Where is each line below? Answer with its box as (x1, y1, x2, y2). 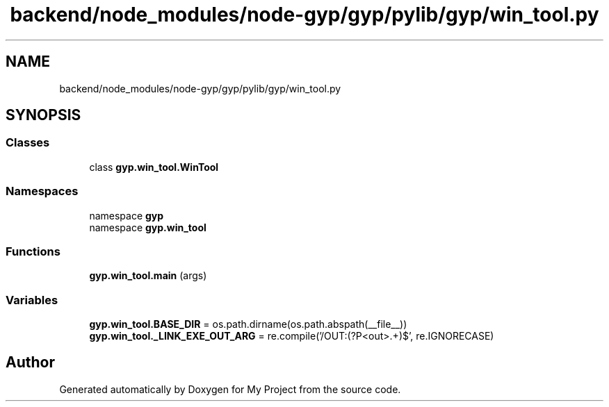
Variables (6, 292, 58, 307)
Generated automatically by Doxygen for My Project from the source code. (59, 383, 401, 395)
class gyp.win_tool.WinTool (89, 160, 219, 173)
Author (6, 354, 55, 372)
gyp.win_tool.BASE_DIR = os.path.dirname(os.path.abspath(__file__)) (89, 318, 407, 331)
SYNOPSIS (6, 106, 81, 124)
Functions (6, 244, 60, 258)
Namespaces (6, 184, 79, 199)
